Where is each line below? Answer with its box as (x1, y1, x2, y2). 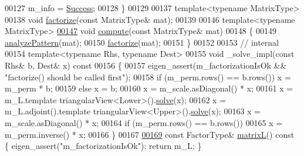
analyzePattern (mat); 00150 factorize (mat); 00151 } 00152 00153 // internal (5, 36, 279, 48)
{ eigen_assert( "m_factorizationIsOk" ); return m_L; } (5, 140, 202, 152)
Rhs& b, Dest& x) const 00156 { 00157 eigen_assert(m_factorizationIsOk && (5, 59, 287, 71)
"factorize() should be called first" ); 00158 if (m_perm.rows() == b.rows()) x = (5, 70, 291, 83)
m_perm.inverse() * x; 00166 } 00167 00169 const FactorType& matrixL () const (5, 128, 295, 140)
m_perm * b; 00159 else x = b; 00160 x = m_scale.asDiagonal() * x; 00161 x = (5, 82, 293, 94)
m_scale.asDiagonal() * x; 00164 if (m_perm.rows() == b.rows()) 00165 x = (5, 116, 283, 128)
